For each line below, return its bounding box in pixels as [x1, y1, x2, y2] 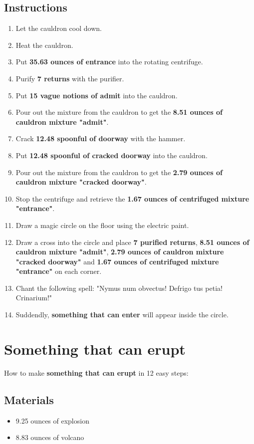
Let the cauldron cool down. [15, 23, 102, 33]
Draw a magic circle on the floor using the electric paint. [15, 220, 189, 230]
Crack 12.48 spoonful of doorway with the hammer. [15, 133, 186, 144]
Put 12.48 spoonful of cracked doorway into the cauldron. [15, 150, 208, 160]
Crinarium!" [15, 292, 52, 303]
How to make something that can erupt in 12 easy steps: [4, 367, 189, 378]
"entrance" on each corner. [15, 266, 102, 276]
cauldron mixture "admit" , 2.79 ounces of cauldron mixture [15, 246, 224, 257]
